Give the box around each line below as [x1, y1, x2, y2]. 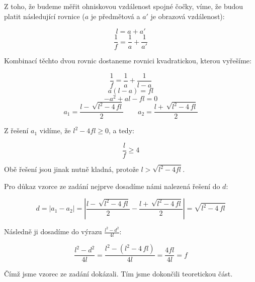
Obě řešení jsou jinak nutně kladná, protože [4, 164, 139, 174]
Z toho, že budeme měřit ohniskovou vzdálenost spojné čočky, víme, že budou [4, 1, 243, 11]
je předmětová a [91, 11, 140, 21]
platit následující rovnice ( [4, 11, 85, 21]
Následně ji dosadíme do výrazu [4, 226, 102, 237]
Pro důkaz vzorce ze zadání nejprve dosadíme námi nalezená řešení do [4, 180, 220, 191]
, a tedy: [108, 125, 134, 136]
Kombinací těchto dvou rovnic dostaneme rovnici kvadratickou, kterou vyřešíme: [4, 55, 251, 66]
